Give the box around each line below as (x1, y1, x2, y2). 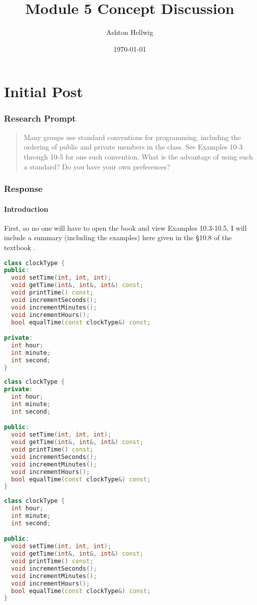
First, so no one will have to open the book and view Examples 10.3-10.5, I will (4, 222, 247, 233)
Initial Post (4, 81, 83, 102)
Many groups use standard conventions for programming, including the (23, 132, 241, 142)
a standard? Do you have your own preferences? (23, 161, 170, 171)
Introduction (4, 203, 48, 214)
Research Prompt (4, 112, 76, 125)
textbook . (4, 242, 36, 252)
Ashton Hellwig (106, 27, 153, 37)
